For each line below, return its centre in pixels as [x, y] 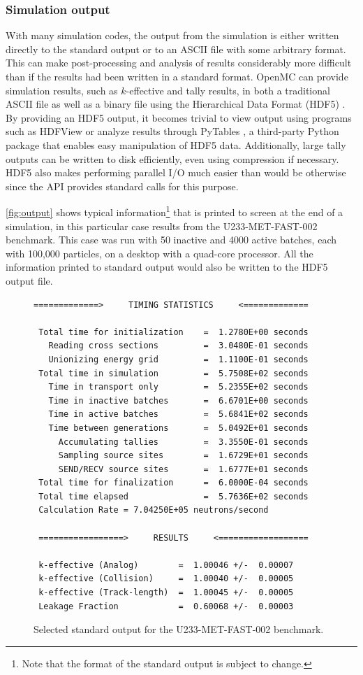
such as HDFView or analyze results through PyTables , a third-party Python [172, 131]
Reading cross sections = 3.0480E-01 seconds [178, 346]
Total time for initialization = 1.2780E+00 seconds [173, 332]
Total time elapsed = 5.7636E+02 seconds [173, 496]
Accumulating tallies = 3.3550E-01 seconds [183, 442]
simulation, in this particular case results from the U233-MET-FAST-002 [162, 226]
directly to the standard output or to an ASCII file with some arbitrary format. [176, 49]
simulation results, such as [62, 90]
